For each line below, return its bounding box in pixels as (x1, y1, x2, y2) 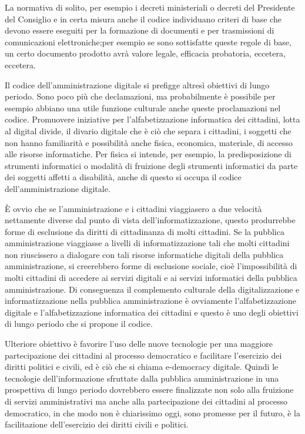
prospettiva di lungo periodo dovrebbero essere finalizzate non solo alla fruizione (5, 383, 294, 396)
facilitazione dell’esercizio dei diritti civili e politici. (5, 418, 189, 430)
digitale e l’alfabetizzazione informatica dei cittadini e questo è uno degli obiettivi (5, 306, 299, 318)
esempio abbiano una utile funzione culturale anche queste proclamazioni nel (5, 101, 281, 114)
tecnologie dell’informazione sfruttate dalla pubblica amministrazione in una (5, 372, 279, 384)
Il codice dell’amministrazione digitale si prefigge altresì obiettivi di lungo (5, 78, 270, 91)
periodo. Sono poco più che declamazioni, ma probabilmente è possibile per (5, 90, 276, 102)
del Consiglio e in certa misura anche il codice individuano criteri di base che (5, 12, 281, 25)
